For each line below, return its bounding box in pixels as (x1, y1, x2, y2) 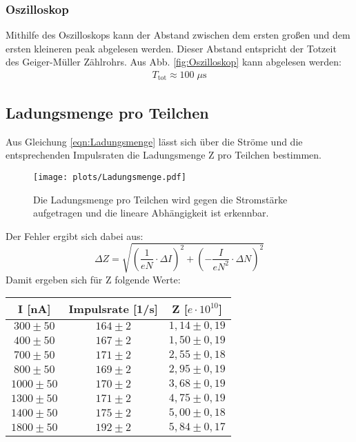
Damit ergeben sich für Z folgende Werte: (6, 272, 181, 286)
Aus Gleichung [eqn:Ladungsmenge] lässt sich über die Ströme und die (6, 134, 303, 148)
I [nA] (18, 301, 51, 317)
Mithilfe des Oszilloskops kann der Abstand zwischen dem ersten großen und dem (6, 28, 350, 42)
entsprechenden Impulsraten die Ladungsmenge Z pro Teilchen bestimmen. (6, 148, 322, 162)
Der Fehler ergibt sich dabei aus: (6, 228, 144, 243)
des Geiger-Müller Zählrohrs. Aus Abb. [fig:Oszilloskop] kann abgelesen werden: (6, 54, 342, 69)
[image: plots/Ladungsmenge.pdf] (33, 172, 186, 182)
